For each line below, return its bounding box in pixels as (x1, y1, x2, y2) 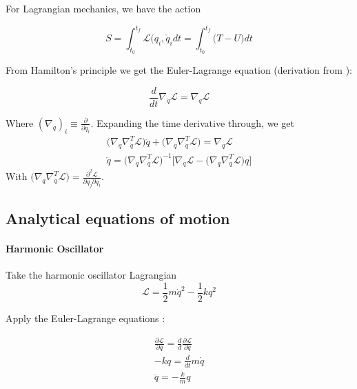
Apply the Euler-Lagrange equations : (6, 310, 165, 325)
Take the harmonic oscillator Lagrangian (6, 268, 177, 282)
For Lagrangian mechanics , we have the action (6, 1, 201, 15)
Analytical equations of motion (6, 208, 230, 229)
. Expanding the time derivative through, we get (90, 115, 294, 130)
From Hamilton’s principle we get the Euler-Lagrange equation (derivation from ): (6, 63, 352, 77)
